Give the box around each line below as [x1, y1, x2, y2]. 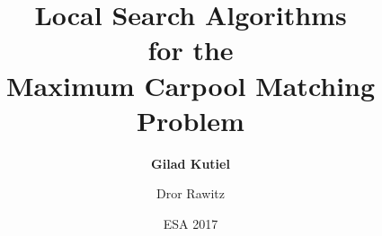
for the [147, 31, 234, 68]
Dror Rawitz [156, 184, 225, 203]
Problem [137, 101, 244, 138]
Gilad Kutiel [151, 153, 230, 172]
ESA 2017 [163, 214, 218, 232]
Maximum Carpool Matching [5, 66, 376, 103]
